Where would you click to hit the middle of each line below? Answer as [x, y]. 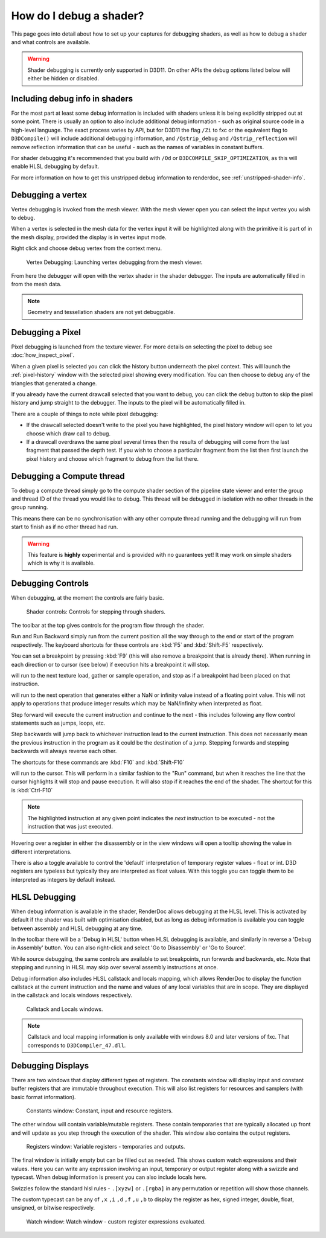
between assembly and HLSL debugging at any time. [77, 928]
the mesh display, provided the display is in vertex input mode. [89, 237]
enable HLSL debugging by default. [55, 167]
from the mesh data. [36, 284]
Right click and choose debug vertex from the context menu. [87, 248]
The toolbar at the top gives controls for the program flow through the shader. [108, 626]
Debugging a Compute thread [68, 476]
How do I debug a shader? [78, 16]
